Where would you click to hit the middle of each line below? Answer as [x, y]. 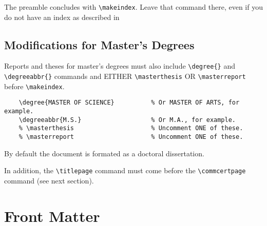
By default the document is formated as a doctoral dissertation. [104, 153]
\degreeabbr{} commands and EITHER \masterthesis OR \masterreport [125, 76]
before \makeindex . [34, 86]
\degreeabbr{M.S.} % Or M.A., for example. [127, 120]
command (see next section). [49, 180]
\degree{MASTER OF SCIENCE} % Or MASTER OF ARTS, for [129, 103]
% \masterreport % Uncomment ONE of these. [131, 137]
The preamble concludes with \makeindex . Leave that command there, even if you [133, 7]
